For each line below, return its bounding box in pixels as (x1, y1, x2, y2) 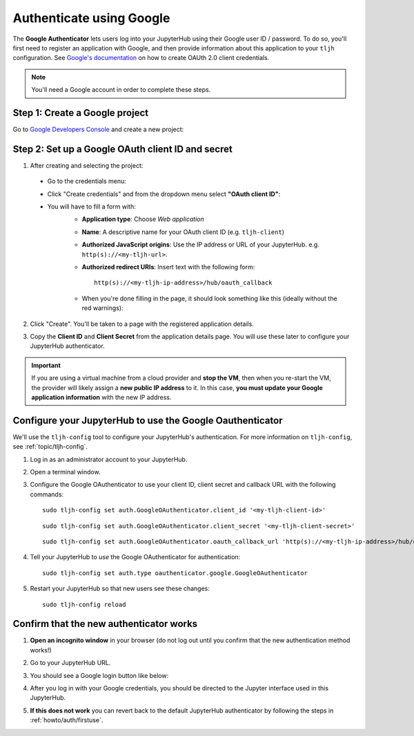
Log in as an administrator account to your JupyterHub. (30, 455, 188, 463)
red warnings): (81, 304, 124, 312)
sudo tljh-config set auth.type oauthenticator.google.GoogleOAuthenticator (42, 569, 308, 577)
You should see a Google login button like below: (30, 671, 169, 679)
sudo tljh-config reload (42, 601, 126, 608)
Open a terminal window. (30, 468, 101, 476)
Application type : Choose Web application (81, 215, 204, 224)
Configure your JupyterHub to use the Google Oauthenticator (12, 414, 283, 426)
